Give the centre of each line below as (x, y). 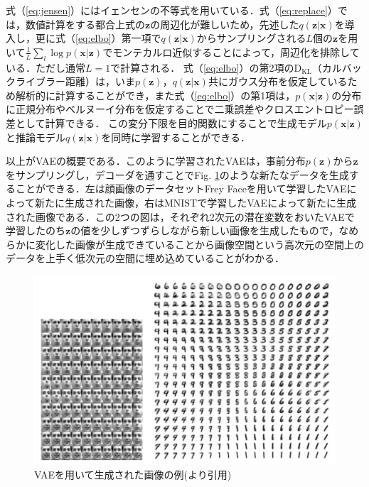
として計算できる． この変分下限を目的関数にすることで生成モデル (171, 122)
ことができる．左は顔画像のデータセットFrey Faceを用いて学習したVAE (181, 188)
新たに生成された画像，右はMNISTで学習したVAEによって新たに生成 (196, 202)
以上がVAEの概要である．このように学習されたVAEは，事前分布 (156, 161)
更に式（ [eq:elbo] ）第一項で (98, 38)
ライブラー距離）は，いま (75, 81)
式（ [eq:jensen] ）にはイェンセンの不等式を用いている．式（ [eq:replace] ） (172, 10)
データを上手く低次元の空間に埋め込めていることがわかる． (145, 258)
